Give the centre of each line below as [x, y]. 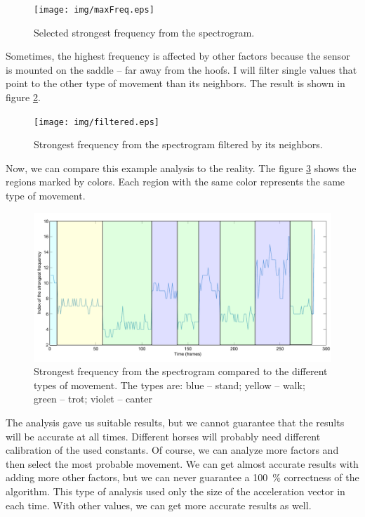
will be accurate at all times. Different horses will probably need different [163, 436]
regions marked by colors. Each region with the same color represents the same [175, 182]
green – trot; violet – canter [93, 399]
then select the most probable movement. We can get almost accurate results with [182, 463]
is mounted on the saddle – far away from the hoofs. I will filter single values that [181, 69]
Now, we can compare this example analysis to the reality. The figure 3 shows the [181, 168]
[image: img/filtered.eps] [97, 122]
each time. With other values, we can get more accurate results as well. [159, 505]
